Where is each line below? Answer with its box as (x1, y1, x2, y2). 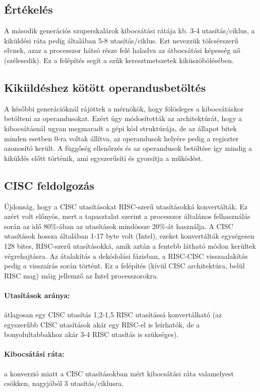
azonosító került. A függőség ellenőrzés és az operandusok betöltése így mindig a (4, 143, 252, 153)
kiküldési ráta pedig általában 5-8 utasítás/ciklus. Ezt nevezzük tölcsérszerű (4, 35, 238, 45)
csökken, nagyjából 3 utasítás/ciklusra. (4, 378, 124, 388)
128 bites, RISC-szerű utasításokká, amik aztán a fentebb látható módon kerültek (4, 240, 256, 251)
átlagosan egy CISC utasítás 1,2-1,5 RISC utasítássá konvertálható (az (4, 309, 222, 320)
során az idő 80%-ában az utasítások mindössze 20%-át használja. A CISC (4, 220, 233, 231)
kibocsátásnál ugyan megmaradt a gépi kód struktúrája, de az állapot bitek (4, 123, 237, 133)
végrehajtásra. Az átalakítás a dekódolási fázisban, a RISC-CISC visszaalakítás (4, 250, 248, 261)
